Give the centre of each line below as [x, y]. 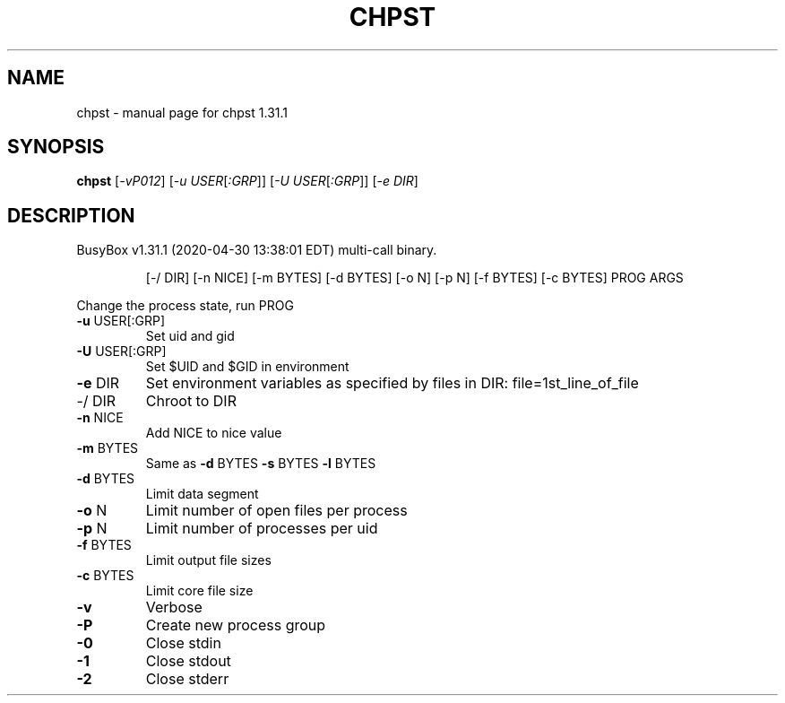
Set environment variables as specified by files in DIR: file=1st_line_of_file [392, 383]
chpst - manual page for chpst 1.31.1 [182, 112]
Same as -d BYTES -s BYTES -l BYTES [261, 464]
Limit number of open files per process [276, 511]
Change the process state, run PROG [185, 306]
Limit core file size [199, 591]
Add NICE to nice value [214, 433]
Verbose [174, 608]
